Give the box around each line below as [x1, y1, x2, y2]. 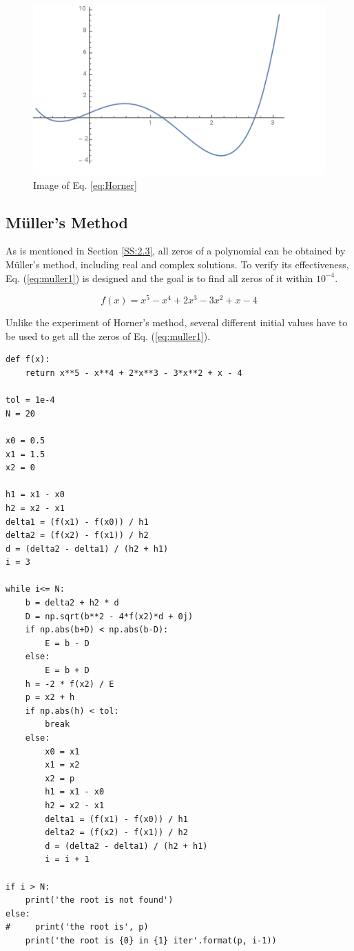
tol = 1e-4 [6, 395, 55, 406]
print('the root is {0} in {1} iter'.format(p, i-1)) [25, 935, 277, 945]
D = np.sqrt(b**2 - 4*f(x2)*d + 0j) [25, 611, 194, 621]
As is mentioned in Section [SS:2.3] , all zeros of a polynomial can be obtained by [6, 243, 346, 258]
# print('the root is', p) [6, 922, 149, 932]
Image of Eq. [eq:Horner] [33, 177, 137, 192]
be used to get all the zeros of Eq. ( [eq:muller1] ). [6, 328, 211, 343]
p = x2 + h [25, 692, 75, 703]
